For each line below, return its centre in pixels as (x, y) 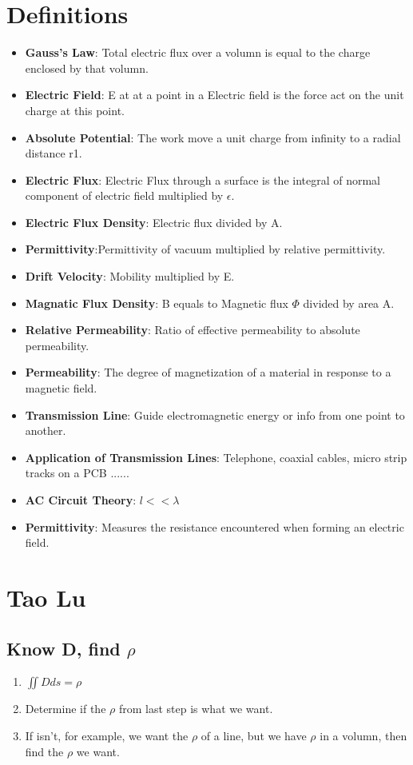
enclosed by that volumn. (87, 68)
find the (44, 751)
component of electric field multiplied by (124, 195)
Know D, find (64, 648)
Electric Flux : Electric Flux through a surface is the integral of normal (203, 179)
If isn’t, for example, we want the (107, 735)
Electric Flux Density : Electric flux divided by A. (154, 222)
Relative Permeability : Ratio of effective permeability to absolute (193, 330)
